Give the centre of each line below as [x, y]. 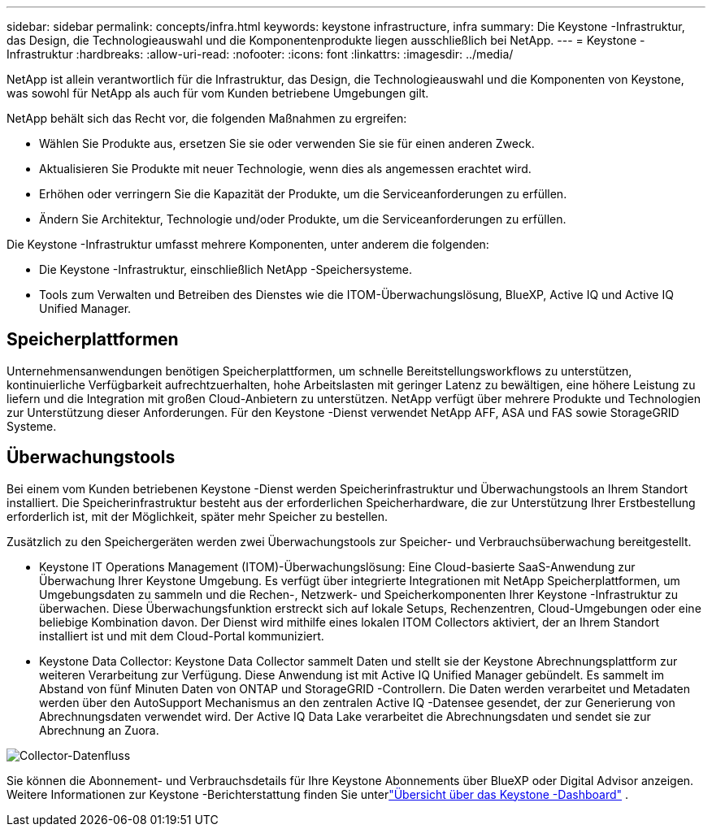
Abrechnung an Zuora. [99, 730]
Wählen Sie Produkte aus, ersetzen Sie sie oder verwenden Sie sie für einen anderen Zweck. [287, 143]
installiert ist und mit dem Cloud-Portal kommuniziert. [182, 636]
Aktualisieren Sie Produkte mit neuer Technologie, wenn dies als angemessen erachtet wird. [285, 169]
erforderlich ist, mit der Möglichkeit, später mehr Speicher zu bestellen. [198, 516]
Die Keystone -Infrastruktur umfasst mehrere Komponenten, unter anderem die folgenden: [248, 244]
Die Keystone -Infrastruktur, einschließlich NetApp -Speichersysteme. [226, 269]
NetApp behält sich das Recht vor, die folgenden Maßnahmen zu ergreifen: [207, 118]
